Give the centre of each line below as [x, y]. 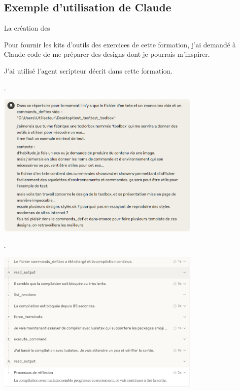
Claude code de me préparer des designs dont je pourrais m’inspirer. [107, 54]
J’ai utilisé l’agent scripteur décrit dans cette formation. [88, 70]
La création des [27, 28]
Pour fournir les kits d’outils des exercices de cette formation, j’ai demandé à [120, 44]
